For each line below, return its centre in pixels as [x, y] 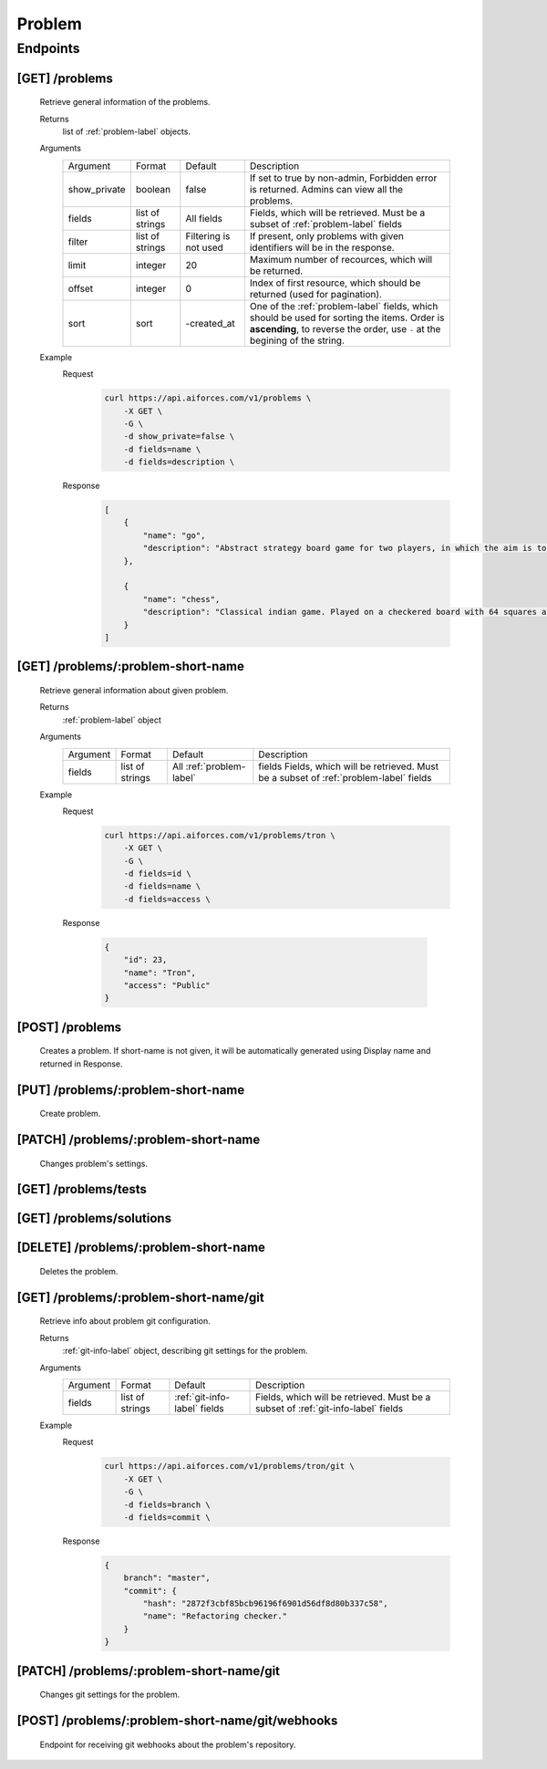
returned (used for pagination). [316, 294]
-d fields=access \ [167, 899]
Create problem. [70, 1114]
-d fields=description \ [179, 462]
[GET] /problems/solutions [94, 1218]
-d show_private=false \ [179, 437]
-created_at [211, 323]
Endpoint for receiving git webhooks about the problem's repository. [168, 1744]
